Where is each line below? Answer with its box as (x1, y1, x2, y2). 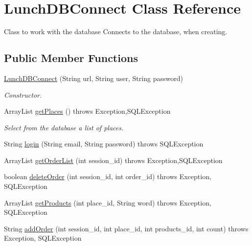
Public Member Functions (4, 50, 138, 65)
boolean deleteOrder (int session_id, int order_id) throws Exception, (4, 171, 211, 182)
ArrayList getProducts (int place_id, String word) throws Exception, (4, 197, 211, 207)
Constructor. (4, 89, 42, 100)
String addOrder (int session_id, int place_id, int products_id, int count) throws (4, 223, 249, 233)
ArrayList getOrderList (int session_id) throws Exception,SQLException (4, 155, 223, 165)
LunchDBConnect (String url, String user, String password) (4, 73, 183, 83)
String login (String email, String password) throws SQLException (4, 139, 204, 149)
